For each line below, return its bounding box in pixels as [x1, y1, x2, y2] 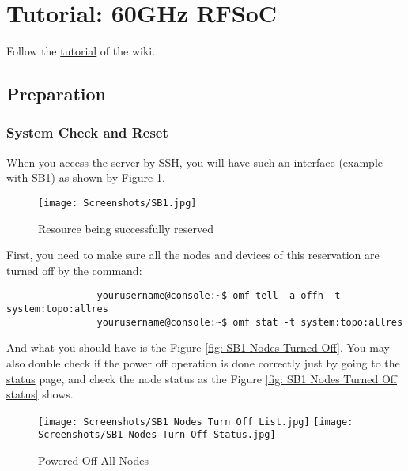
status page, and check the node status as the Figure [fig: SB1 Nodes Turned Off [6, 370, 398, 386]
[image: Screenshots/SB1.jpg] [38, 197, 197, 209]
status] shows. [6, 386, 74, 402]
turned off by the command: [6, 262, 142, 278]
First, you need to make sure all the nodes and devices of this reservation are [6, 247, 380, 263]
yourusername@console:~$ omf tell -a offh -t [96, 290, 341, 302]
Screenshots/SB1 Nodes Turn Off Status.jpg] [38, 429, 276, 441]
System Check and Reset [6, 122, 168, 142]
